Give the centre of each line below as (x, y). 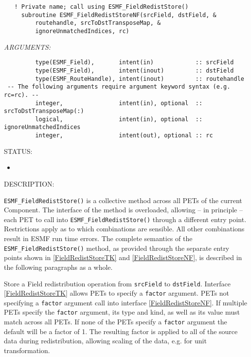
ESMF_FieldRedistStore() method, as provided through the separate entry (117, 248)
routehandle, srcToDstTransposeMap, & (98, 23)
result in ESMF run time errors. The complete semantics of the (98, 238)
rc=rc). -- (21, 95)
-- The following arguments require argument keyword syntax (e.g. (119, 87)
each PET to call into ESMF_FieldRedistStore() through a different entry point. (125, 219)
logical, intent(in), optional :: (119, 119)
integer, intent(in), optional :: (119, 103)
